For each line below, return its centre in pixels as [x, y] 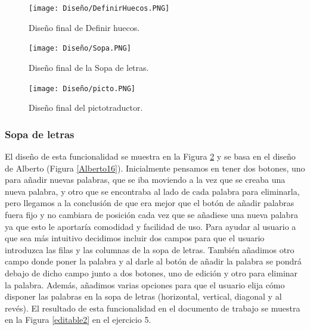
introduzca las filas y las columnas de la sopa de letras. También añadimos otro [150, 249]
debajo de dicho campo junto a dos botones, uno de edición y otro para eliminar [151, 273]
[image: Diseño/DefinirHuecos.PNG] [99, 8]
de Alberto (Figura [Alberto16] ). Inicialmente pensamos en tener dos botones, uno [155, 168]
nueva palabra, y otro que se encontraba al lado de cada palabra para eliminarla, [152, 191]
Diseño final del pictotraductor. [86, 108]
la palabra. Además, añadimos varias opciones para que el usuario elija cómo [145, 284]
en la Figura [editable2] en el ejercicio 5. [78, 320]
